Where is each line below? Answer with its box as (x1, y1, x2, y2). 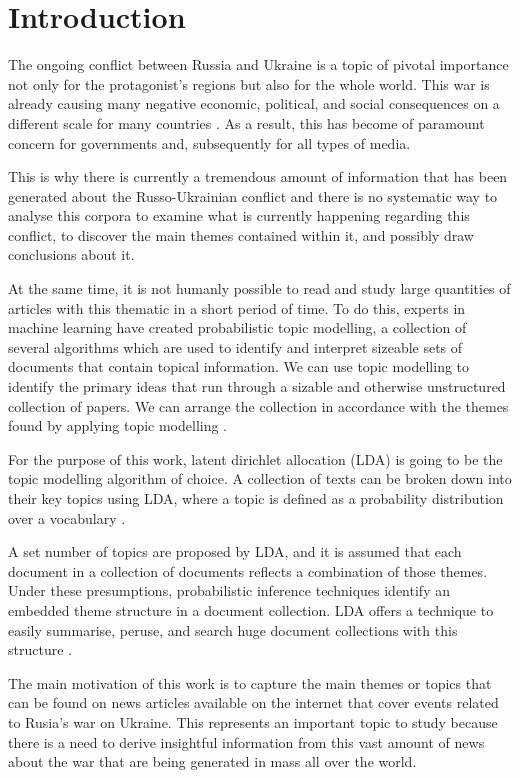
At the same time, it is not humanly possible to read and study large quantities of (8, 278, 511, 299)
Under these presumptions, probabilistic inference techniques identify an (8, 580, 450, 601)
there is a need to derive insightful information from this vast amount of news (8, 731, 485, 752)
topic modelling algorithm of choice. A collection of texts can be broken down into (8, 468, 512, 489)
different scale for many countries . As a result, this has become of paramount (8, 112, 485, 133)
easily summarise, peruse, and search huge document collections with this (8, 619, 458, 640)
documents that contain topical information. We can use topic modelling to (8, 356, 470, 377)
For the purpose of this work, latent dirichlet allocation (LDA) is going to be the (8, 448, 503, 469)
